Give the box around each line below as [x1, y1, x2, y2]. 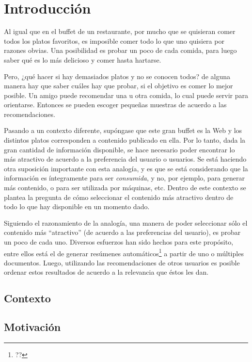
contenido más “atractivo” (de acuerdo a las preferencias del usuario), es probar [4, 227, 241, 237]
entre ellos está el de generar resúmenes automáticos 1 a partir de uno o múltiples [4, 247, 244, 258]
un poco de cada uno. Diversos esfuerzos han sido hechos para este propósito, [4, 237, 234, 247]
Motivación [4, 319, 61, 334]
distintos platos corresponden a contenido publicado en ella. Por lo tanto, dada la [4, 135, 246, 145]
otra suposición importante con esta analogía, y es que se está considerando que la [4, 163, 248, 173]
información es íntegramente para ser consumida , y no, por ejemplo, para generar [4, 173, 245, 183]
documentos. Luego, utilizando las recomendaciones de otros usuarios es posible [4, 257, 240, 267]
